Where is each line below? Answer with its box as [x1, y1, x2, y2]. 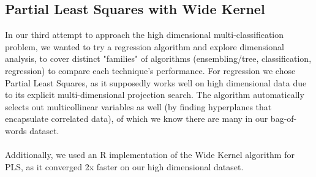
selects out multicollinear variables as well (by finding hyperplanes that [5, 100, 272, 113]
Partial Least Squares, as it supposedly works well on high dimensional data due [5, 76, 307, 89]
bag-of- [270, 112, 297, 125]
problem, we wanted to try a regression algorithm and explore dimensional [5, 40, 284, 53]
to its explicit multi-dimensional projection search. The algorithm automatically [5, 88, 304, 101]
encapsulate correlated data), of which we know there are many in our [5, 112, 268, 125]
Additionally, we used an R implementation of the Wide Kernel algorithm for [5, 148, 295, 161]
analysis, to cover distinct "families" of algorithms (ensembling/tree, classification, [5, 52, 312, 65]
